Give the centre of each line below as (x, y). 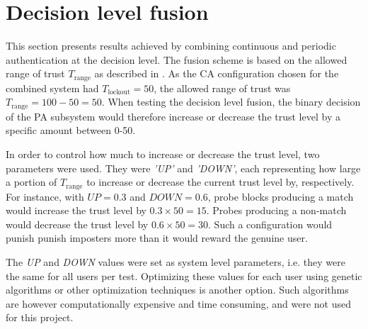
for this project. (40, 317)
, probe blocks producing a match (281, 196)
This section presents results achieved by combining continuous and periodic (171, 46)
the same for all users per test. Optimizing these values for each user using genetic (184, 275)
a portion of (31, 182)
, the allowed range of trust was (222, 88)
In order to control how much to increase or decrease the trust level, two (163, 154)
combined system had (52, 88)
